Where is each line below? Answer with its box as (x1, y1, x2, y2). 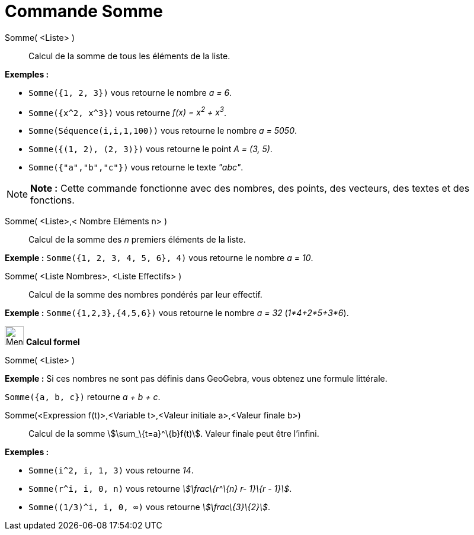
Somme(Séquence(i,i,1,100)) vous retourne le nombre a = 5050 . (28, 125, 297, 136)
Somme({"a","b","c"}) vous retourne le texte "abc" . (28, 162, 244, 173)
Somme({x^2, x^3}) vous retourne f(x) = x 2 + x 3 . (28, 105, 227, 118)
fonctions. (30, 194, 75, 207)
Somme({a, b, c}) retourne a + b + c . (5, 392, 161, 402)
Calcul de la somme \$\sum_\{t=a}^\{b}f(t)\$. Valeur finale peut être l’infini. (28, 428, 319, 439)
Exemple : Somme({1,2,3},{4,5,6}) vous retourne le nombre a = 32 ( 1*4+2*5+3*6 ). (5, 308, 349, 318)
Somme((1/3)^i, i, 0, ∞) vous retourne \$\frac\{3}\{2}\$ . (28, 502, 270, 513)
